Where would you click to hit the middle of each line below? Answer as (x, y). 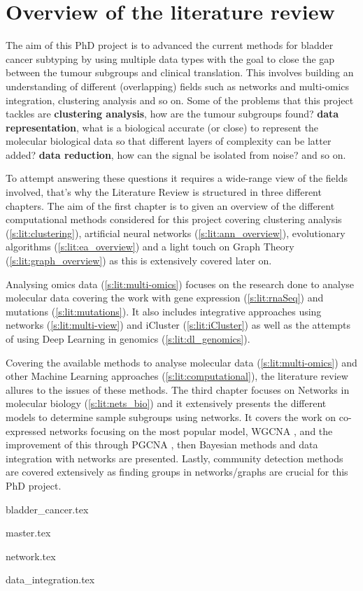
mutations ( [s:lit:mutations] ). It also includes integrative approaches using (164, 311)
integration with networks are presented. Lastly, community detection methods (175, 458)
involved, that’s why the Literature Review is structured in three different (164, 192)
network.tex (31, 556)
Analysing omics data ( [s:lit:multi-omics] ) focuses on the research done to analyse (180, 284)
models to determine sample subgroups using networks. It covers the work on (171, 416)
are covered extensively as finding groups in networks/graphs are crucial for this (177, 472)
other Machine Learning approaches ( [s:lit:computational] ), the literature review (177, 376)
